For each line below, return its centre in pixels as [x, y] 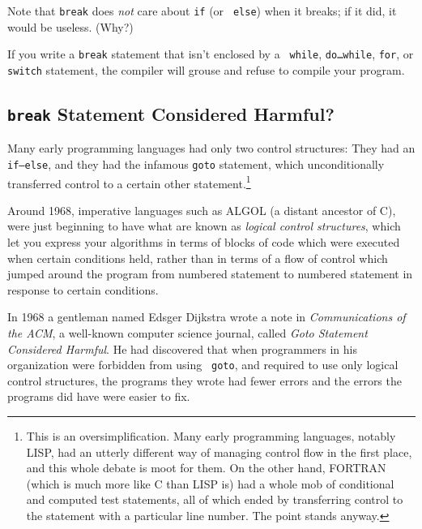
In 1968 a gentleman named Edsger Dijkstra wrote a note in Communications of [207, 317]
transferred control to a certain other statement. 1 [129, 182]
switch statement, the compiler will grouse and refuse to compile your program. [206, 69]
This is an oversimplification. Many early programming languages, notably [211, 436]
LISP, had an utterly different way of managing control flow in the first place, [219, 452]
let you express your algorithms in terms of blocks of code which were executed [204, 242]
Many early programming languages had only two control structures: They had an [211, 148]
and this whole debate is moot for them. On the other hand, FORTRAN [206, 468]
